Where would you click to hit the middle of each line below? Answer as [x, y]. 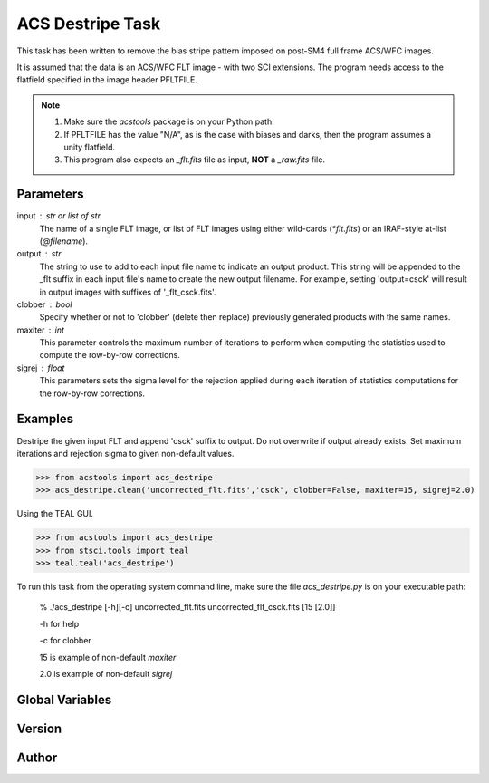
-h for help [59, 623]
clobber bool [44, 304]
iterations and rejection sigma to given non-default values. [125, 453]
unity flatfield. [90, 147]
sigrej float [41, 368]
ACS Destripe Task [89, 24]
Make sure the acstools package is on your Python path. [169, 121]
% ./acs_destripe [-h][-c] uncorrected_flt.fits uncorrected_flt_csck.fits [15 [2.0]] [187, 607]
